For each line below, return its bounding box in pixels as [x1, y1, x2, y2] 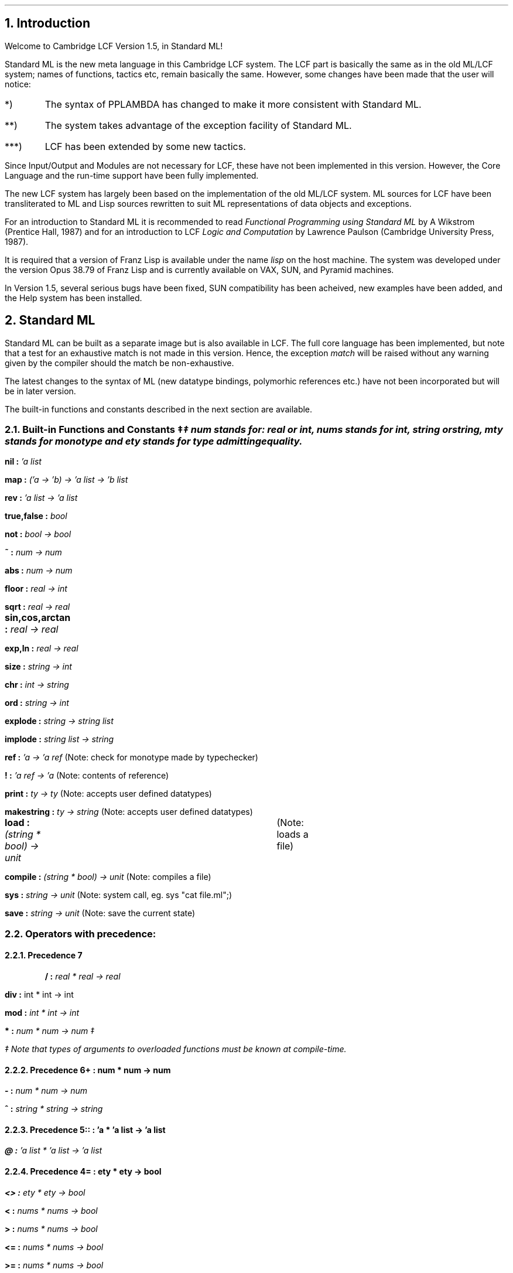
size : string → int [5, 661, 72, 672]
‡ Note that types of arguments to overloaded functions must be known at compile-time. [5, 1044, 347, 1054]
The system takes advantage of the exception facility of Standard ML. [45, 119, 352, 131]
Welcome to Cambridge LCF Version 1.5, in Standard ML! [5, 40, 223, 51]
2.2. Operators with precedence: [5, 927, 156, 940]
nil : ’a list [5, 456, 42, 467]
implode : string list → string [5, 734, 114, 745]
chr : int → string [5, 680, 69, 690]
